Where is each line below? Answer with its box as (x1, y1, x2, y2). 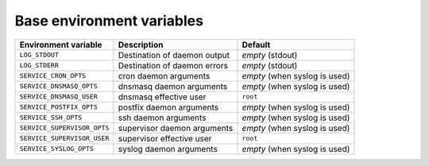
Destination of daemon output (118, 49, 230, 60)
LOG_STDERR (19, 61, 60, 70)
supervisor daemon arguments (118, 122, 234, 133)
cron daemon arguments (118, 70, 211, 81)
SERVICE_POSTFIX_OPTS (19, 103, 99, 111)
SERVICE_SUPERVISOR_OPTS (19, 124, 110, 133)
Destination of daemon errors (118, 60, 228, 71)
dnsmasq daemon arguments (118, 80, 228, 91)
